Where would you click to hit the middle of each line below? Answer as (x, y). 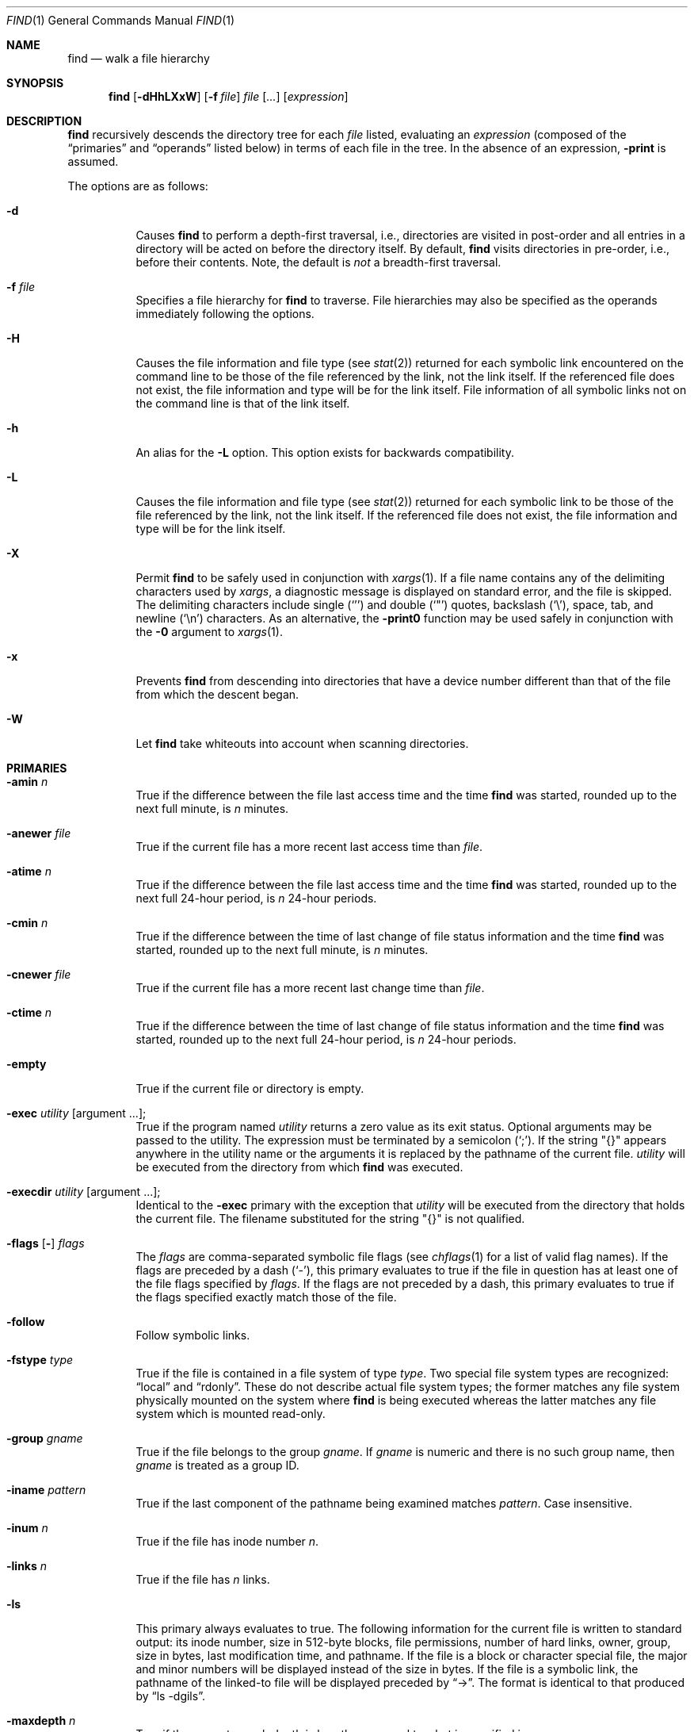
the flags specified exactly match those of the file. (266, 1297)
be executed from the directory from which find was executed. (299, 1167)
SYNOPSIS (35, 83)
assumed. (93, 161)
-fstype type (40, 1360)
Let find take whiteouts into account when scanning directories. (302, 743)
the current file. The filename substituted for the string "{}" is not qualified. (330, 1219)
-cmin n (27, 923)
